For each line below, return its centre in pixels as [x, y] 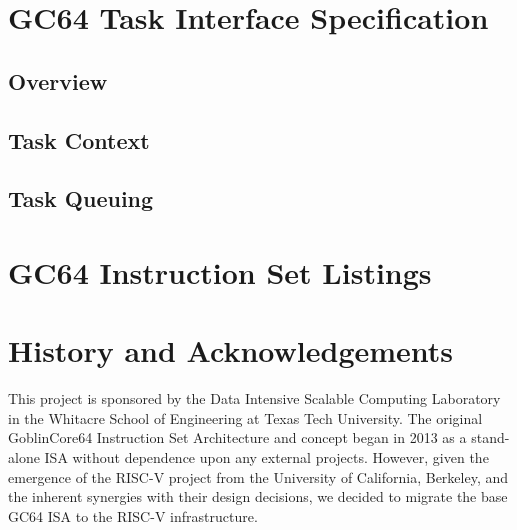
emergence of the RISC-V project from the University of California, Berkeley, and [258, 476]
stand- [490, 437]
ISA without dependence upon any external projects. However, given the [266, 457]
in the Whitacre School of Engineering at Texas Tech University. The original [245, 417]
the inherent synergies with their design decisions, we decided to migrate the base [258, 496]
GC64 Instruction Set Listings [220, 271]
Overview [58, 80]
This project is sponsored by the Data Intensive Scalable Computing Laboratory [254, 398]
